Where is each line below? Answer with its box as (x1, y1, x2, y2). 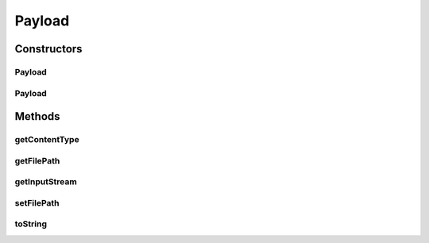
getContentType (14, 134, 79, 145)
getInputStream (14, 176, 77, 187)
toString (14, 218, 48, 229)
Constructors (14, 42, 83, 56)
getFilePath (14, 155, 60, 166)
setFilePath (14, 197, 60, 208)
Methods (14, 110, 60, 123)
